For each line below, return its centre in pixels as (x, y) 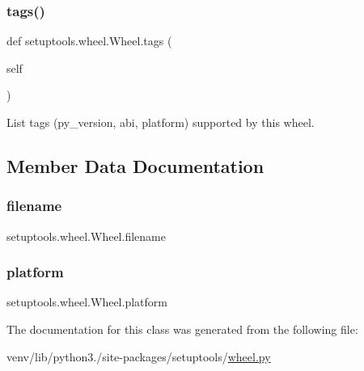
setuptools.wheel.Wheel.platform (87, 302)
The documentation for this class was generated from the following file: (182, 329)
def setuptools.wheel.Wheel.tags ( (89, 41)
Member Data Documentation (135, 165)
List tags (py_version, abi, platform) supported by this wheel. (161, 122)
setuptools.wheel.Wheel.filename (86, 236)
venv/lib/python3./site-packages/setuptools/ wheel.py (139, 356)
